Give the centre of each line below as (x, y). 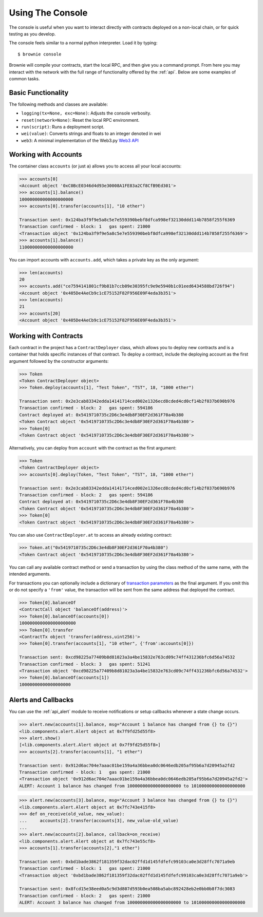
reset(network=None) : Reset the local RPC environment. (80, 120)
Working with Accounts (46, 154)
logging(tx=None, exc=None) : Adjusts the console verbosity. (86, 113)
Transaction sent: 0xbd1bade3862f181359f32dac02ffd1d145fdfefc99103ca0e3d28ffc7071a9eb (127, 861)
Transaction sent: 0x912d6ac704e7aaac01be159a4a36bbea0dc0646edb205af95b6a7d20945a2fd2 (127, 765)
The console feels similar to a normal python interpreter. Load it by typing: (83, 43)
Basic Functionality (39, 93)
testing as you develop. (32, 34)
